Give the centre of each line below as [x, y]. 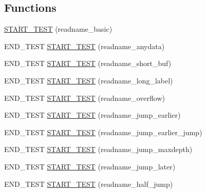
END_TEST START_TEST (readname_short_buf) [88, 63]
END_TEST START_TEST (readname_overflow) [85, 98]
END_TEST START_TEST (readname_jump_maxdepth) [98, 149]
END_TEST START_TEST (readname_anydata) [85, 46]
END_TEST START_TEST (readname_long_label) [89, 80]
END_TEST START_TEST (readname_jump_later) [90, 166]
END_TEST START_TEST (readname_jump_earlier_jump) [103, 132]
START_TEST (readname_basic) [58, 29]
